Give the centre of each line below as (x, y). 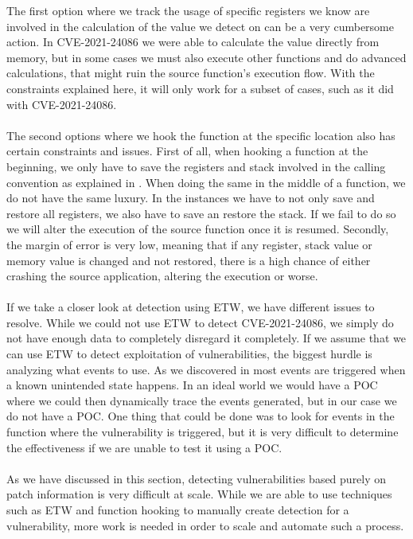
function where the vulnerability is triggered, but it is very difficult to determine (203, 432)
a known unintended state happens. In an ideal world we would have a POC (192, 385)
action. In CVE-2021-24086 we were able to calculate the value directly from (193, 42)
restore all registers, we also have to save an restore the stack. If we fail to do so (201, 213)
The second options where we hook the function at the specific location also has (201, 135)
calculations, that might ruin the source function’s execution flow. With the (191, 73)
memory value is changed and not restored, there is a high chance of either (189, 260)
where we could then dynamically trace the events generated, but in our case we (202, 400)
